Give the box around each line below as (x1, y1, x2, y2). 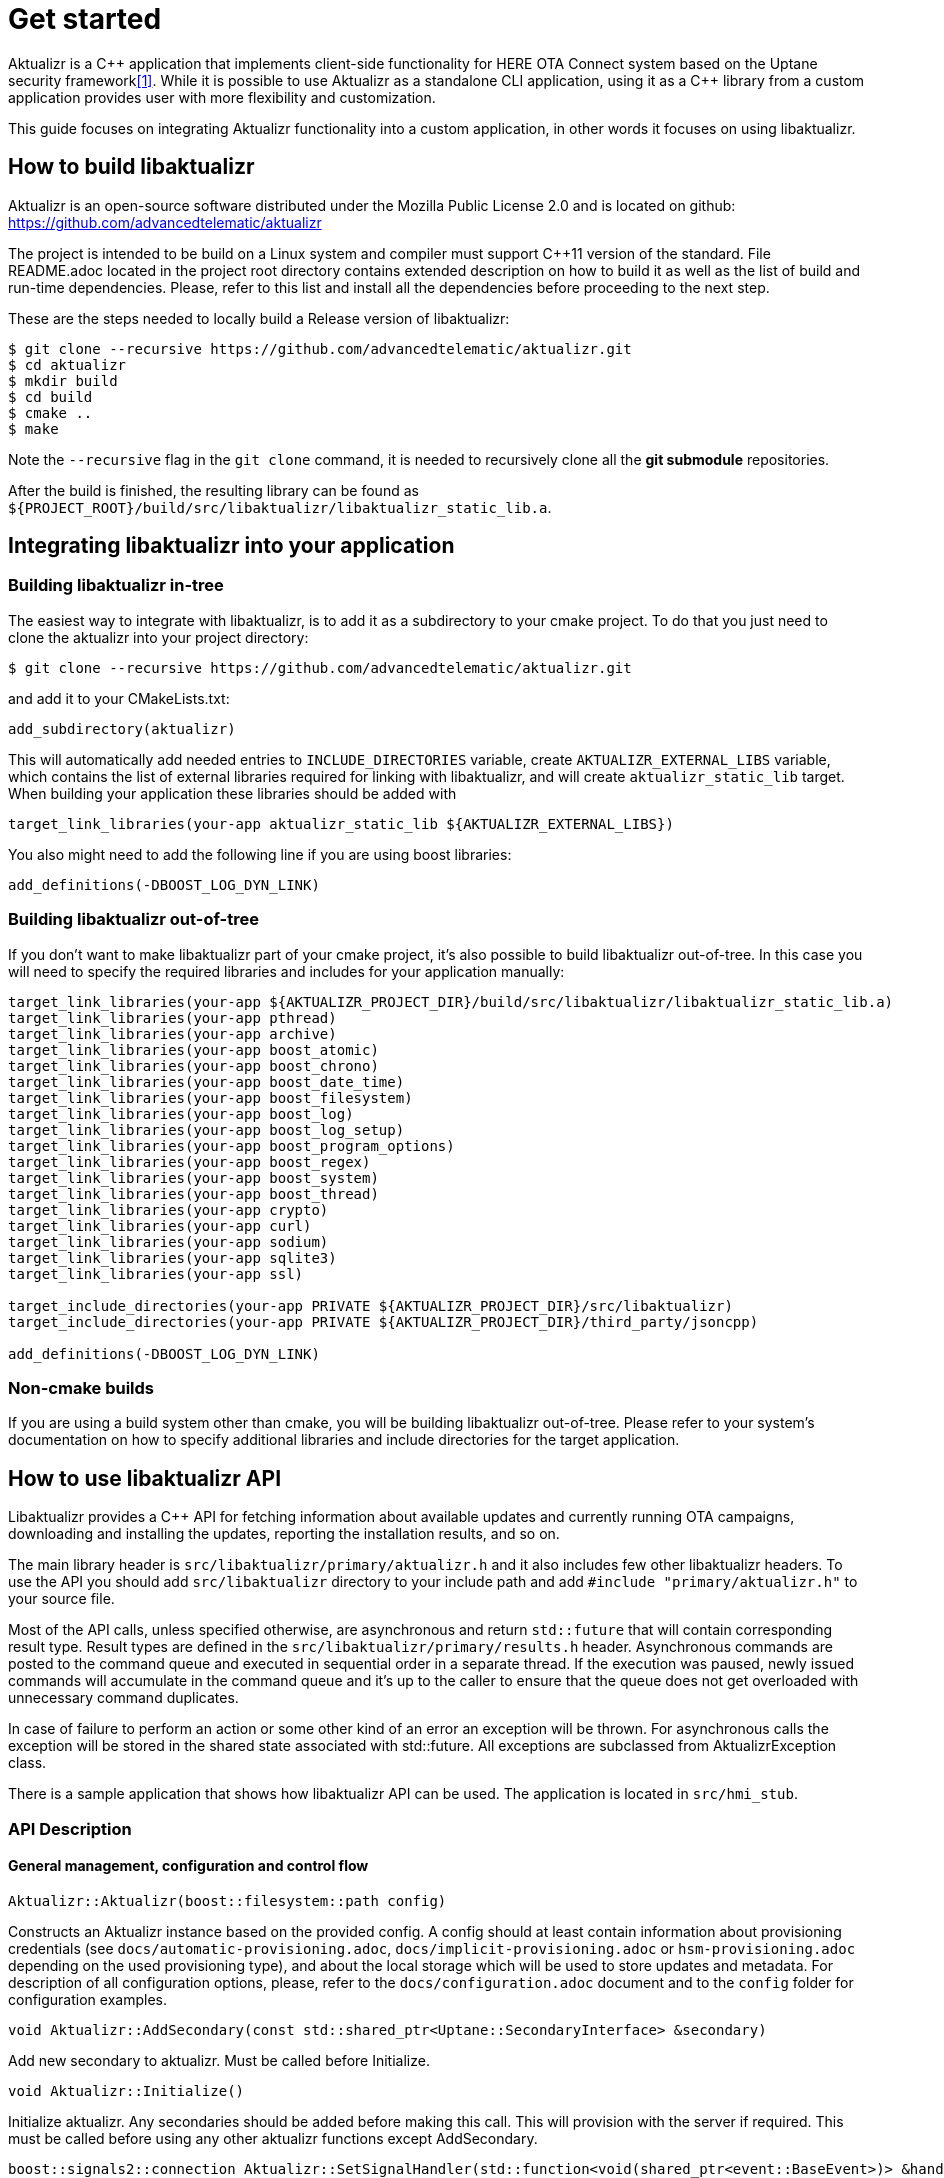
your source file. (8, 1590, 115, 1608)
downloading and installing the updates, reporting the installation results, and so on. (8, 1525, 560, 1543)
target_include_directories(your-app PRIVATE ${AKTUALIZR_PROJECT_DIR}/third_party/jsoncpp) (8, 1313, 759, 1330)
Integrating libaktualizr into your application (8, 533, 455, 559)
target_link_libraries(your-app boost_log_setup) (8, 1121, 405, 1138)
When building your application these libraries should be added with (8, 784, 457, 802)
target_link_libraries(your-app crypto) (8, 1201, 329, 1218)
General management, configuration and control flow (8, 1857, 369, 1875)
